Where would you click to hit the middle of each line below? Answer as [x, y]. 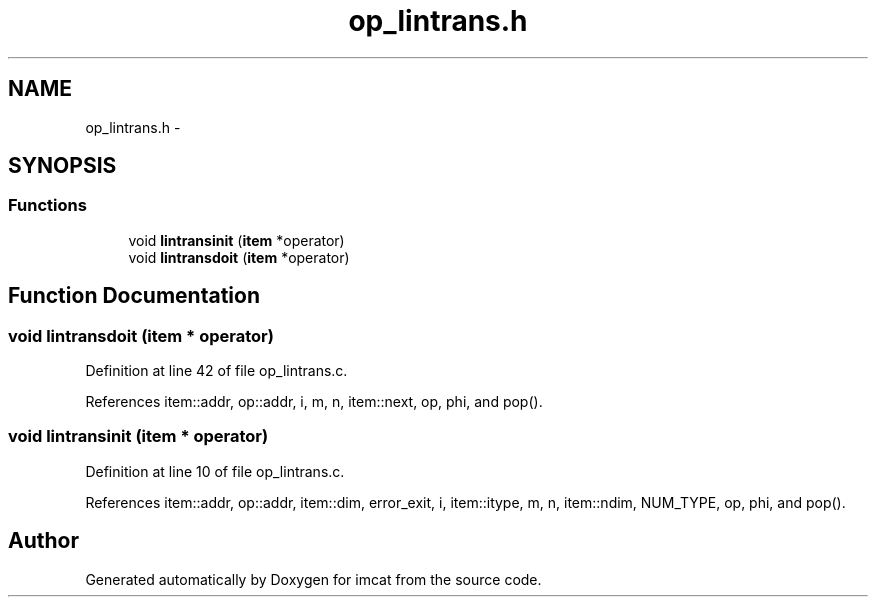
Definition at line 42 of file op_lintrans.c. [216, 371]
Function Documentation [134, 296]
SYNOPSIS [62, 166]
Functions [47, 205]
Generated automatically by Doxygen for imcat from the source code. [313, 579]
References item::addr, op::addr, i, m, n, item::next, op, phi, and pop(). [314, 402]
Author [43, 541]
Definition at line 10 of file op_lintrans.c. [215, 471]
